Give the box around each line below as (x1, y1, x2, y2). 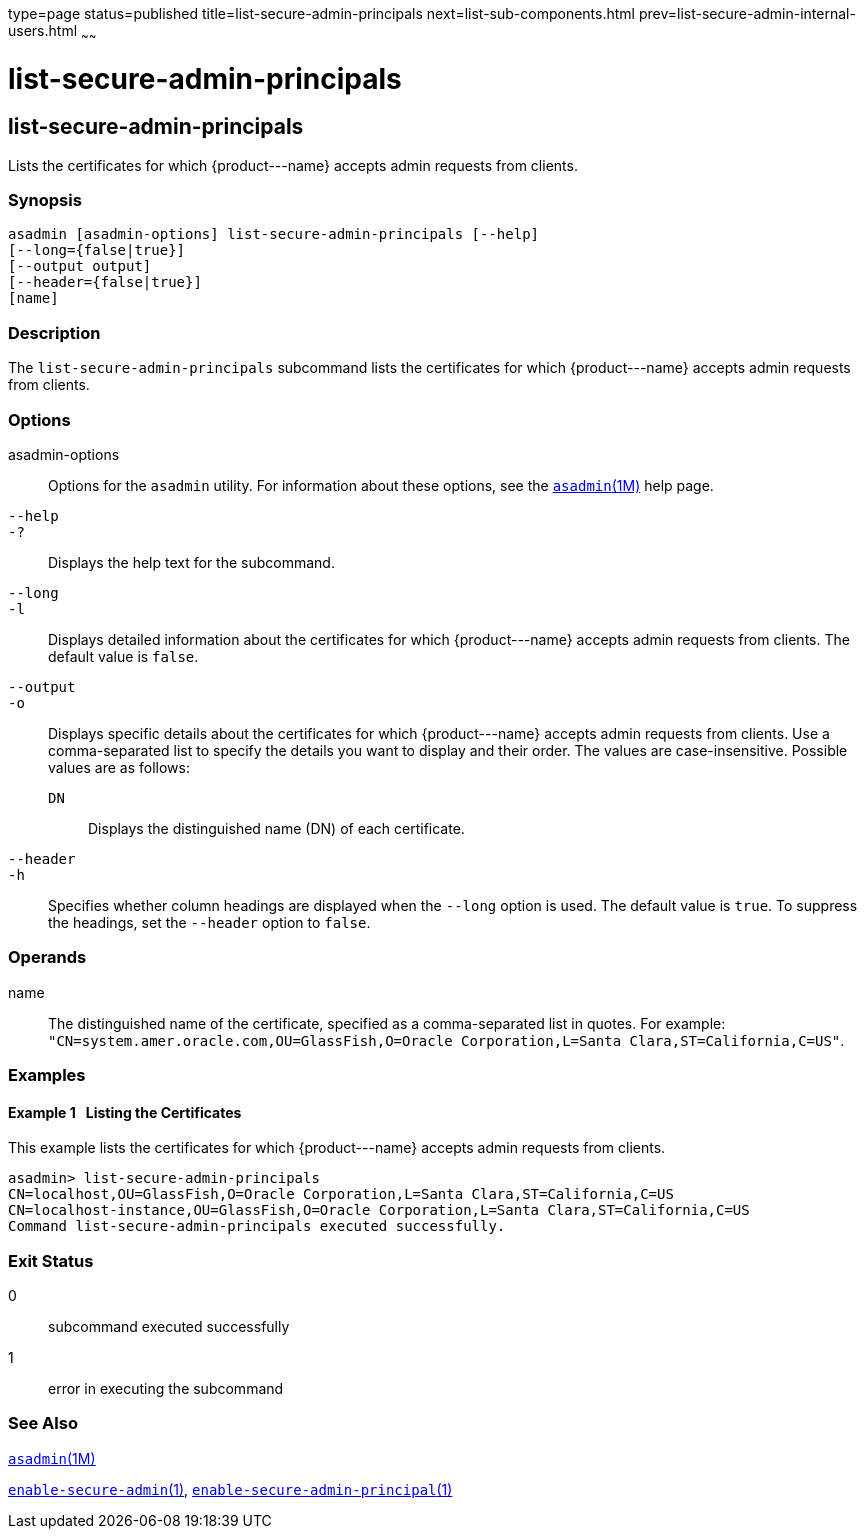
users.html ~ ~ (8, 22, 97, 43)
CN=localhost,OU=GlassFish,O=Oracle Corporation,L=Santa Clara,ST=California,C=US (8, 1186, 674, 1203)
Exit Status (8, 1250, 94, 1271)
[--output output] (8, 258, 152, 275)
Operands (8, 947, 87, 968)
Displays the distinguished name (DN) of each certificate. (88, 819, 465, 837)
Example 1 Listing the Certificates (8, 1103, 242, 1121)
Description (8, 322, 101, 343)
